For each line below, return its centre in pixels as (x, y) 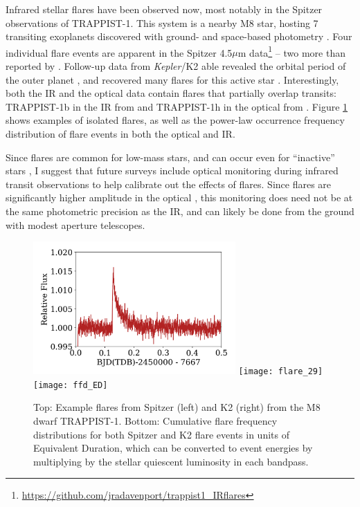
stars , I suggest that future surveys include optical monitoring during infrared (172, 170)
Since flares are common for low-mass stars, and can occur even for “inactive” (170, 157)
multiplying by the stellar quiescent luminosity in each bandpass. (171, 461)
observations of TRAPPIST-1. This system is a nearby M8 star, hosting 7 (162, 22)
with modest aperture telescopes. (75, 224)
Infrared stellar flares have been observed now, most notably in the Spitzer (164, 9)
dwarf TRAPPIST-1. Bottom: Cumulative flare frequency (155, 421)
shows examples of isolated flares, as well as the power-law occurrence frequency (175, 120)
